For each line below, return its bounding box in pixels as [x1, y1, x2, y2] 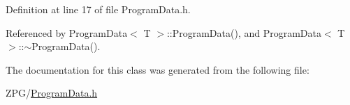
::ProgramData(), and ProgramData [166, 25, 321, 40]
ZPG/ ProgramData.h [6, 86, 98, 100]
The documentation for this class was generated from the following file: [6, 62, 309, 76]
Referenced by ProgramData [6, 25, 128, 40]
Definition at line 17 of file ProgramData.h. [6, 2, 191, 16]
